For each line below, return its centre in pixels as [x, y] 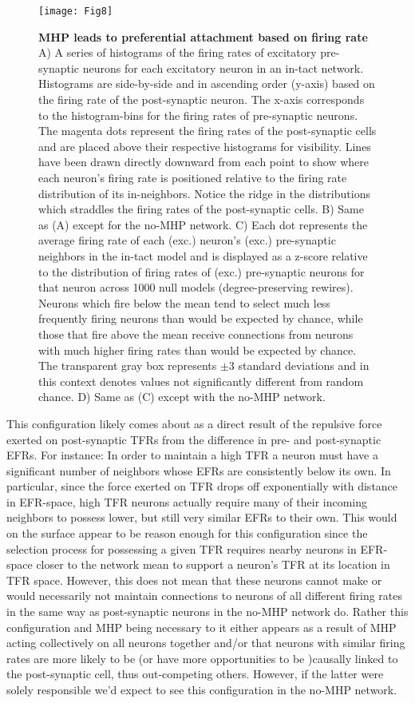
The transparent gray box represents [128, 365]
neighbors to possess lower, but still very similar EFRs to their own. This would [202, 517]
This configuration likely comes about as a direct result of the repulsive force [194, 423]
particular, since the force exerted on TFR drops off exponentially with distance [202, 486]
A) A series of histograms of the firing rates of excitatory [178, 52]
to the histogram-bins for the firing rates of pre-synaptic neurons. [198, 115]
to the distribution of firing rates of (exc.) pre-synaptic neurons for [202, 271]
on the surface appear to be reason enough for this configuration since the [187, 533]
